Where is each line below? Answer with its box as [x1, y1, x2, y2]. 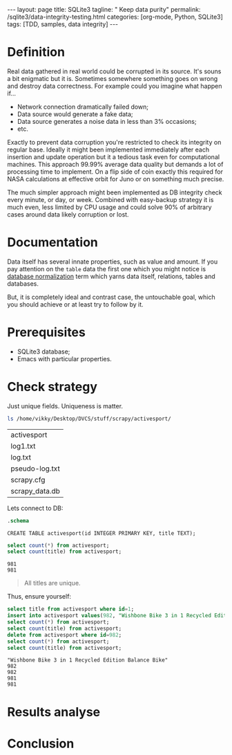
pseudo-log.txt [10, 464, 60, 473]
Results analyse [7, 704, 101, 720]
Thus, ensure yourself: [7, 592, 71, 601]
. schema [7, 517, 30, 524]
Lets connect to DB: [7, 504, 64, 512]
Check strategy [7, 379, 98, 394]
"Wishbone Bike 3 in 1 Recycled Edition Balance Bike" [7, 657, 168, 664]
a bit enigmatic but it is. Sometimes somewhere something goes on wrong [7, 74, 218, 82]
